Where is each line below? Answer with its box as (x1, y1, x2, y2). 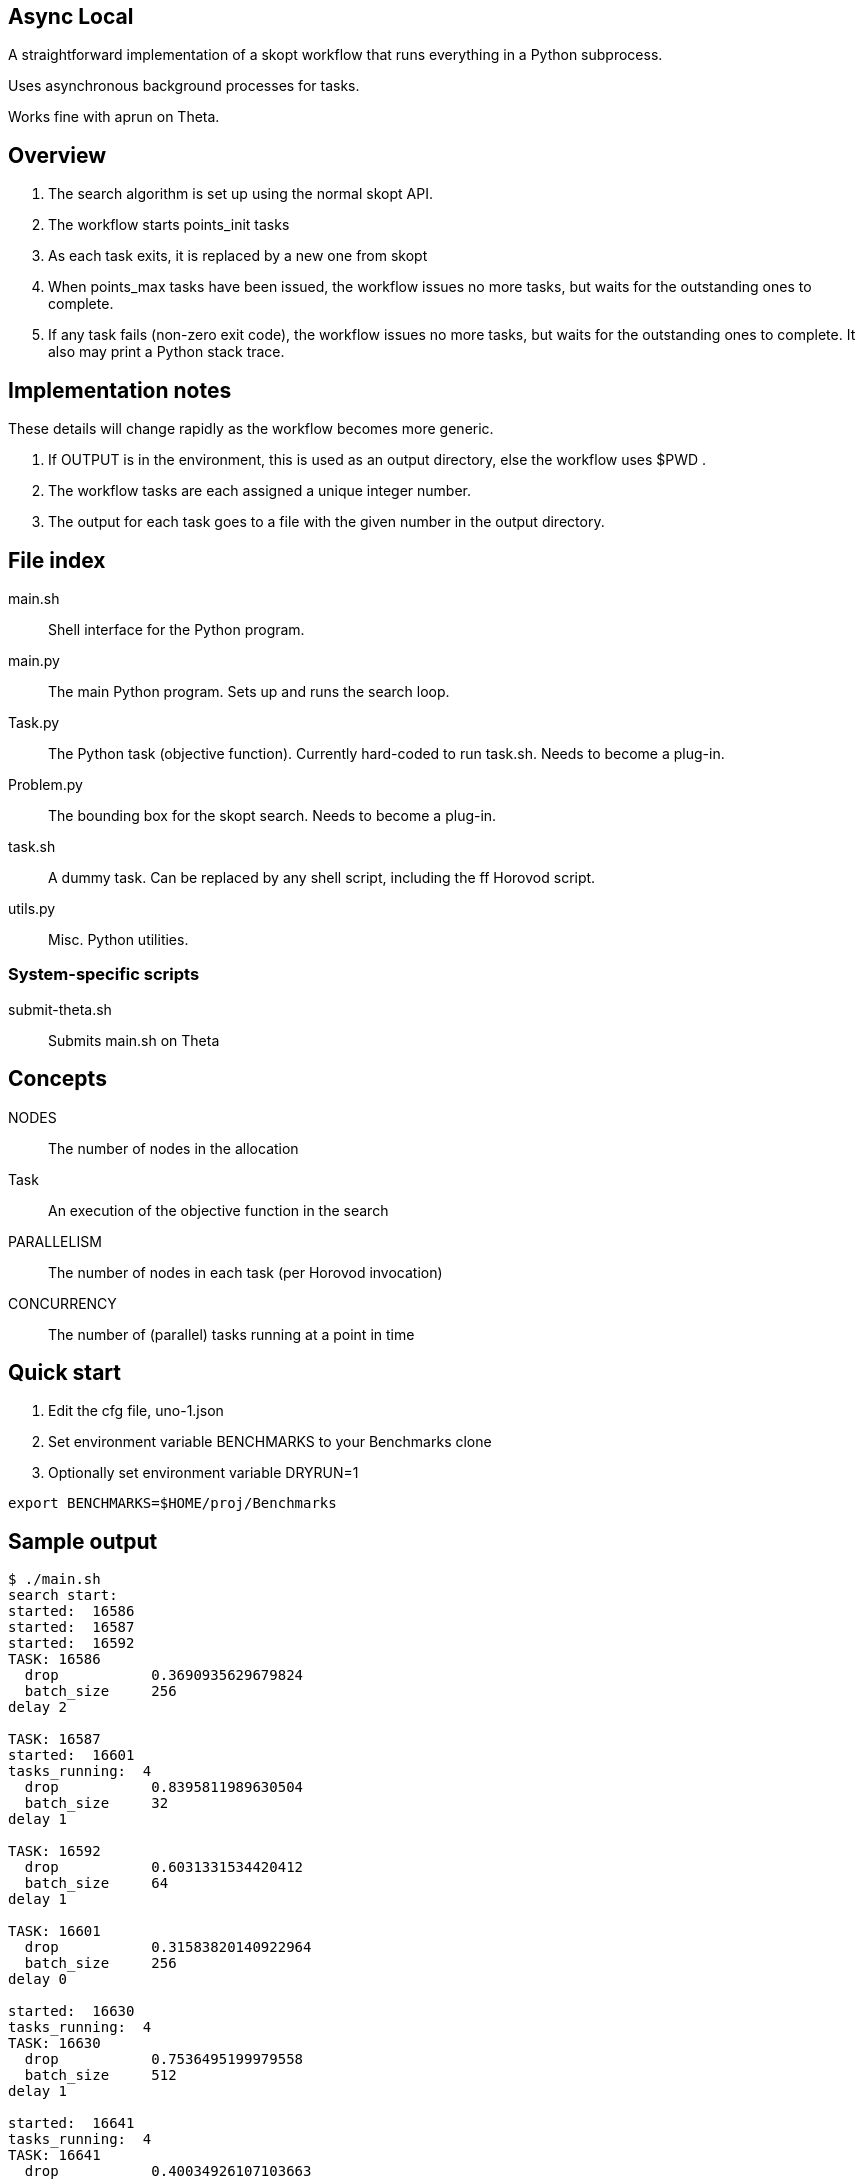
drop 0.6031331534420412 (24, 1859, 304, 1876)
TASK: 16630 (8, 2035, 101, 2052)
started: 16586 (8, 1603, 135, 1620)
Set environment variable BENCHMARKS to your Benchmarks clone (48, 1433, 492, 1451)
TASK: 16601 (8, 1923, 101, 1940)
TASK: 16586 (8, 1651, 101, 1668)
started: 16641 (8, 2115, 135, 2132)
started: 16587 (8, 1619, 135, 1636)
